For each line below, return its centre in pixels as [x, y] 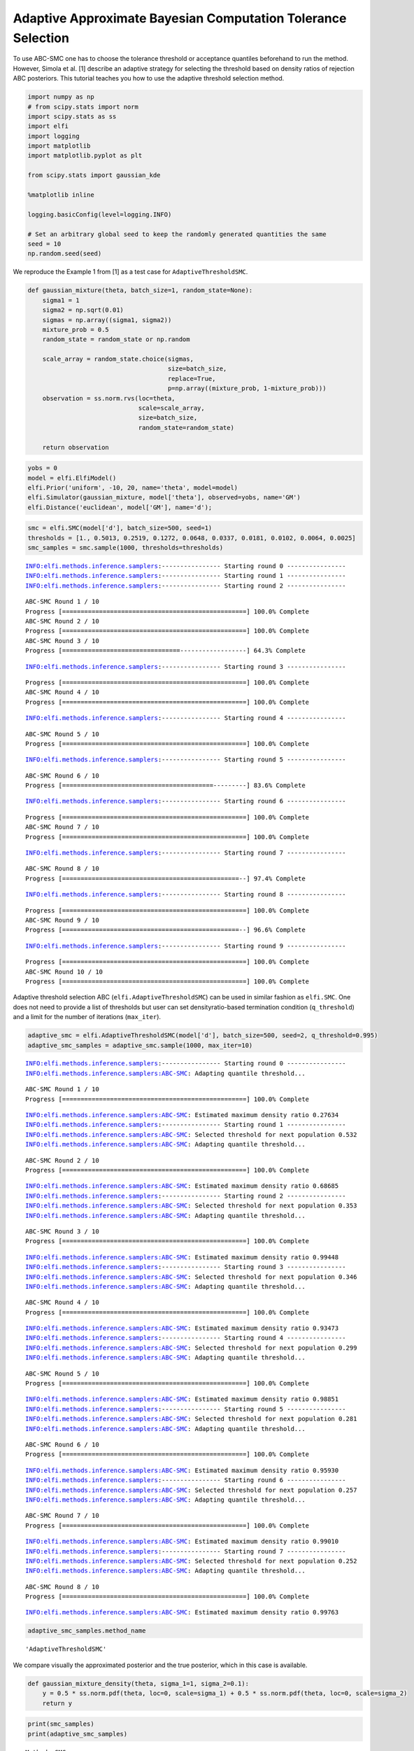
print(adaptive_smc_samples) [78, 1734]
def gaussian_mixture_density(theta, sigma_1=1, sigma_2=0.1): [138, 1683]
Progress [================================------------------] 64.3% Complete [165, 651]
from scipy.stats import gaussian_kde [94, 175]
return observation [76, 447]
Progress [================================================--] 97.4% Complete [165, 878]
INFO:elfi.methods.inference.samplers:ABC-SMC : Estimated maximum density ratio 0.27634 [182, 1115]
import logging [53, 136]
